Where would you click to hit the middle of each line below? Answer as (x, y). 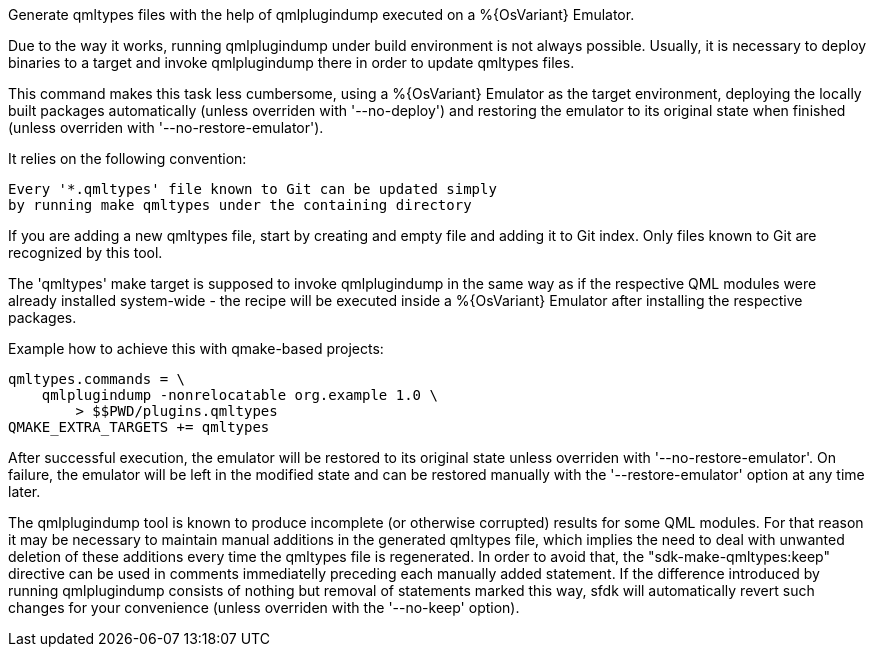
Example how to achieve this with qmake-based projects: (196, 348)
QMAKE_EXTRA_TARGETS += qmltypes (139, 427)
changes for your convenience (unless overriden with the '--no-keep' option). (264, 607)
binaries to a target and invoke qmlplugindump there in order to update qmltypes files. (291, 62)
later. (24, 491)
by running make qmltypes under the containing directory (240, 205)
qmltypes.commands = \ (97, 379)
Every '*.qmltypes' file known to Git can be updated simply (252, 189)
